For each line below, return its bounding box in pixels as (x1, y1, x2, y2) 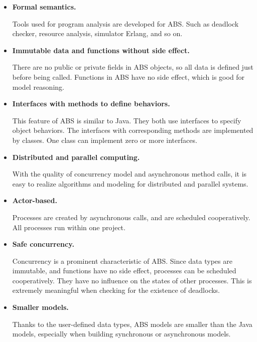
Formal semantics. (12, 2, 76, 12)
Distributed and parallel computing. (12, 151, 140, 162)
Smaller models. (12, 302, 69, 312)
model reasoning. (12, 81, 64, 92)
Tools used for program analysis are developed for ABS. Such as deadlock (12, 18, 239, 29)
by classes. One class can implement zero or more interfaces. (12, 134, 197, 145)
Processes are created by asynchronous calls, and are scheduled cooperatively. (12, 212, 250, 222)
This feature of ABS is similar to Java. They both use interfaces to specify (12, 115, 241, 125)
